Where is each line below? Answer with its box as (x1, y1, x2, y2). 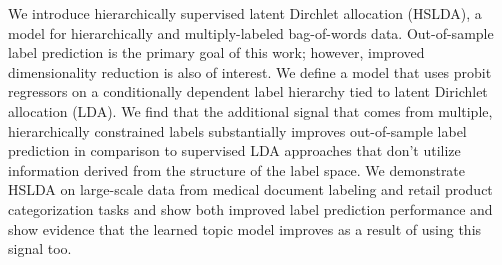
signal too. (8, 238, 72, 259)
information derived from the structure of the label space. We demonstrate (8, 159, 466, 180)
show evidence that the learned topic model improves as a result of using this (8, 218, 482, 239)
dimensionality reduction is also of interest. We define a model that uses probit (8, 61, 492, 82)
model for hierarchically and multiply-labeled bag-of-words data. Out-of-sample (8, 22, 494, 43)
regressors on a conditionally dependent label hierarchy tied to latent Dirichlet (8, 81, 488, 102)
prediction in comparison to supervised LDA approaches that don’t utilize (8, 140, 461, 161)
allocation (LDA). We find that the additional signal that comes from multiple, (8, 100, 493, 121)
